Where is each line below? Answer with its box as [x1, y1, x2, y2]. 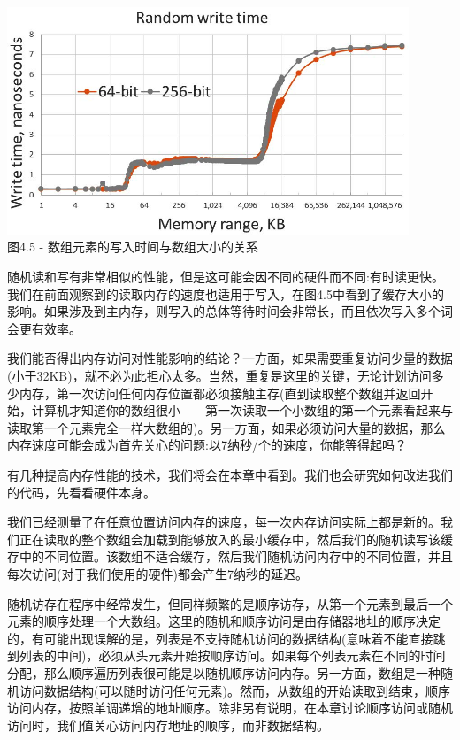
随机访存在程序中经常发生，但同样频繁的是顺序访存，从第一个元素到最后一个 [7, 594, 453, 613]
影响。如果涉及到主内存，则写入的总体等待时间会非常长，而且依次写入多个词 [7, 302, 453, 320]
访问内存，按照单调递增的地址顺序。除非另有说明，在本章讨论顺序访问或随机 [7, 698, 453, 717]
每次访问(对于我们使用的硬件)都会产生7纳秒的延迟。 [7, 564, 308, 582]
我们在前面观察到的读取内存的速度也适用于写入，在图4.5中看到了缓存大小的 [7, 284, 444, 303]
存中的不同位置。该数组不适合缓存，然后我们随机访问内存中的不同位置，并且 [7, 547, 453, 566]
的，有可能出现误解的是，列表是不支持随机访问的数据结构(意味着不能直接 [7, 628, 433, 647]
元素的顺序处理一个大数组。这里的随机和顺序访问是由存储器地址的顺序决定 [7, 612, 441, 630]
